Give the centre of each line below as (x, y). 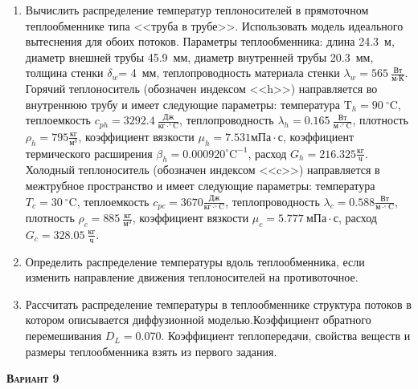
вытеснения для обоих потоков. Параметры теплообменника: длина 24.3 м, (210, 41)
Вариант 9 (33, 378)
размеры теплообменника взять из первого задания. (151, 351)
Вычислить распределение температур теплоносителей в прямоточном (197, 10)
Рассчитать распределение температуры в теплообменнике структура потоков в (218, 304)
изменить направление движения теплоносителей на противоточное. (192, 277)
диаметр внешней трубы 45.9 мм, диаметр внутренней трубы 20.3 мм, (199, 57)
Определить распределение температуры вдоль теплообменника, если (195, 261)
